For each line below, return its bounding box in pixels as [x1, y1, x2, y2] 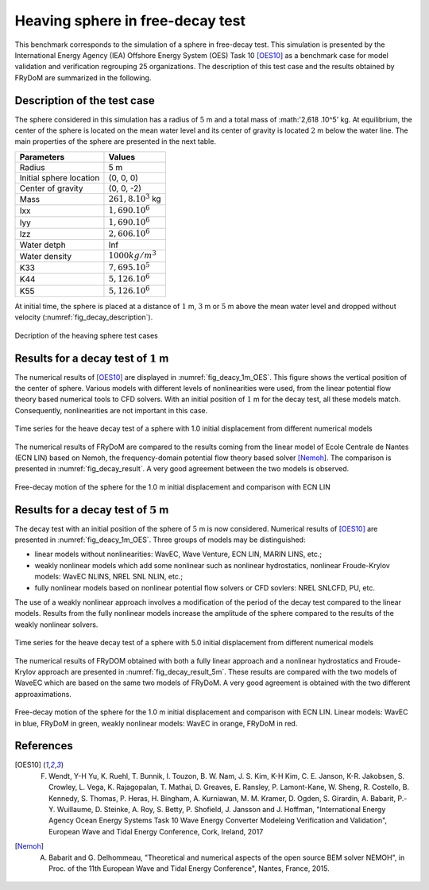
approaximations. [14, 689, 71, 698]
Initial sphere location [19, 172, 100, 183]
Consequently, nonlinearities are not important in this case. [14, 405, 208, 415]
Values [108, 151, 135, 162]
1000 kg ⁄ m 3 [108, 249, 157, 261]
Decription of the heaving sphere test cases [14, 331, 158, 340]
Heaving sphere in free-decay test [14, 12, 246, 29]
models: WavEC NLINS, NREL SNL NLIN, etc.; [34, 572, 183, 582]
